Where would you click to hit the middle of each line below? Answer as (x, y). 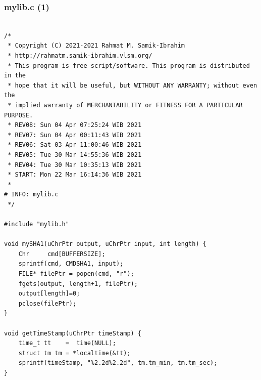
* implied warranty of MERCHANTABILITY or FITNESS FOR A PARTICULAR (125, 105)
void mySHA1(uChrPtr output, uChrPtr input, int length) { (105, 244)
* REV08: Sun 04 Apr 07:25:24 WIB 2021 (75, 125)
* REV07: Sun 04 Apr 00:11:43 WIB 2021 (75, 135)
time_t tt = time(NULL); (67, 343)
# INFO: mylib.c (31, 195)
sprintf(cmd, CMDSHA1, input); (71, 264)
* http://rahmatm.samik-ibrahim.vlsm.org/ (80, 56)
